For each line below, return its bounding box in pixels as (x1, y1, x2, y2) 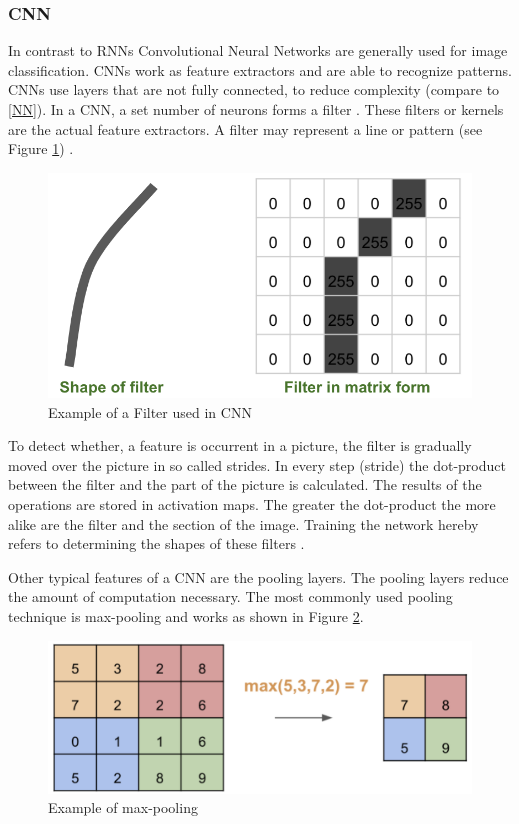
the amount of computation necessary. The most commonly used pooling (8, 586, 453, 607)
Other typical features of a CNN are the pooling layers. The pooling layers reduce (8, 566, 509, 587)
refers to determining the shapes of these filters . (8, 533, 305, 554)
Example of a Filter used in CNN (48, 401, 252, 422)
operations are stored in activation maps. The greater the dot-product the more (8, 494, 496, 514)
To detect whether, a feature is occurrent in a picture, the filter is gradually (8, 435, 472, 456)
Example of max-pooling (48, 797, 198, 818)
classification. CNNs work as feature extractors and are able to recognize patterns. (8, 59, 512, 80)
